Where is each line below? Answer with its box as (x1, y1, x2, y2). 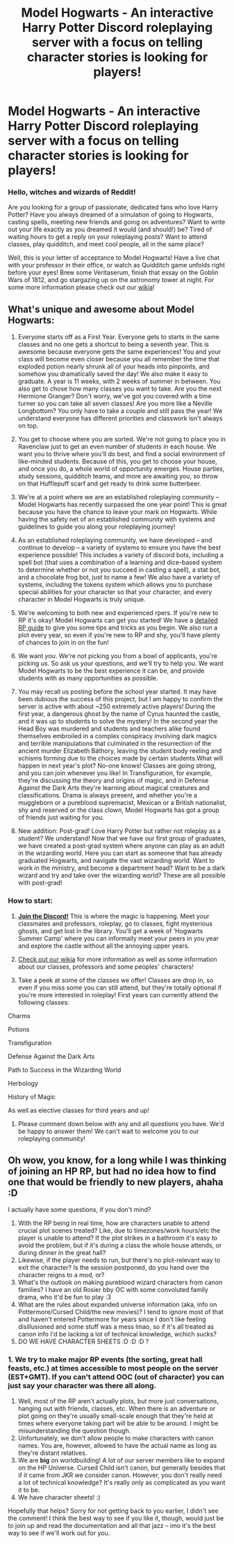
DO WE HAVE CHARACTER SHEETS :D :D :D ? (17, 1337, 149, 1346)
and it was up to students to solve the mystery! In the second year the (17, 717, 218, 726)
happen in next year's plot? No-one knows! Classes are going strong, (17, 761, 217, 770)
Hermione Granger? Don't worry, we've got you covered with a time (17, 392, 212, 400)
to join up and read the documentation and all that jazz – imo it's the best (8, 1521, 216, 1529)
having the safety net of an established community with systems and (17, 515, 215, 524)
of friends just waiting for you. (17, 813, 105, 822)
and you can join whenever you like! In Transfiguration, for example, (17, 769, 212, 777)
